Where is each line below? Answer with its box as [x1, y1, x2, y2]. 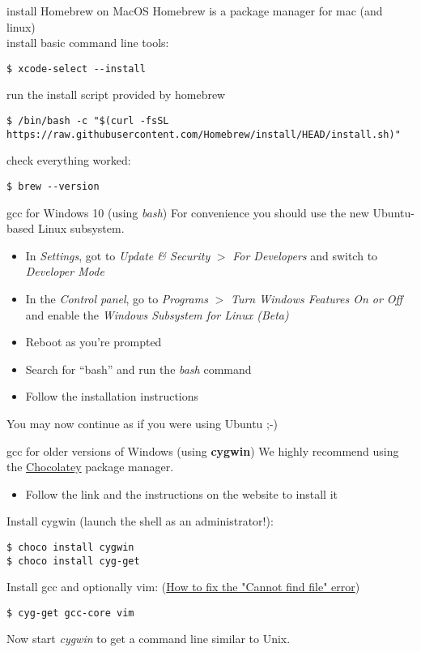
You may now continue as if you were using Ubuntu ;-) [6, 414, 279, 431]
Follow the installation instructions [25, 388, 199, 405]
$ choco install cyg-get [6, 555, 140, 567]
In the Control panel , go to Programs [25, 290, 208, 307]
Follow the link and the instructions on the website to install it [25, 485, 338, 502]
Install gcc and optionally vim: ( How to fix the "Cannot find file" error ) [6, 578, 360, 595]
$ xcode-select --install [6, 62, 146, 75]
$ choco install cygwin [6, 541, 134, 553]
